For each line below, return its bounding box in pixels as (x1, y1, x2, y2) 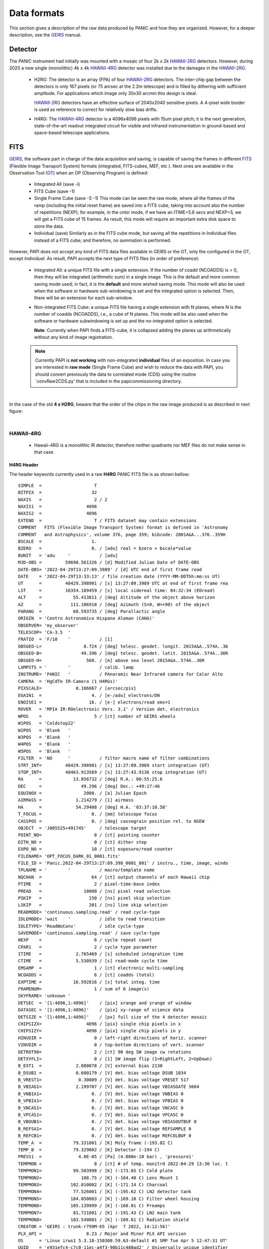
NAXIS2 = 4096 (18, 511, 97, 517)
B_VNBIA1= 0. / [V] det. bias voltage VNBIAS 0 (18, 1091, 184, 1097)
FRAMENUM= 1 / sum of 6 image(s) (18, 986, 149, 992)
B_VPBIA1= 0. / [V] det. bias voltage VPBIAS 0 (18, 1098, 184, 1104)
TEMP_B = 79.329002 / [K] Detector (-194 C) (18, 1147, 160, 1153)
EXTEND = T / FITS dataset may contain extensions (18, 518, 197, 523)
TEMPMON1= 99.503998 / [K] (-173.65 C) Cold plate (18, 1168, 173, 1174)
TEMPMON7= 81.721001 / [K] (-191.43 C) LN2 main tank (18, 1210, 181, 1216)
